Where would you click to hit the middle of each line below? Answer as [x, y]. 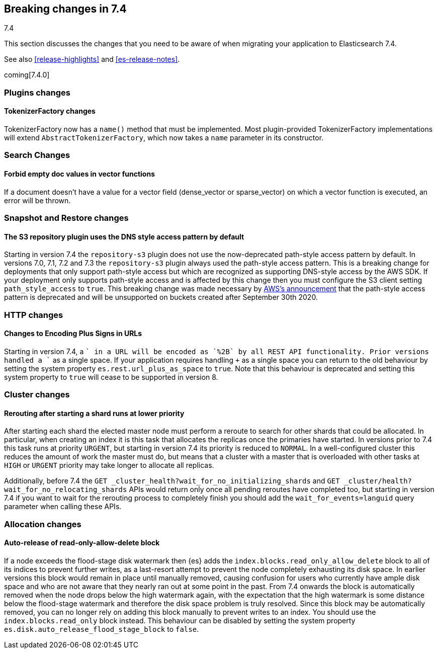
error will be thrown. [37, 200]
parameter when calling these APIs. [63, 507]
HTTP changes [34, 315]
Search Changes [37, 155]
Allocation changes [43, 524]
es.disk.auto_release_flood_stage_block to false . [102, 629]
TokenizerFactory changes [50, 111]
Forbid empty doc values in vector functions [79, 174]
